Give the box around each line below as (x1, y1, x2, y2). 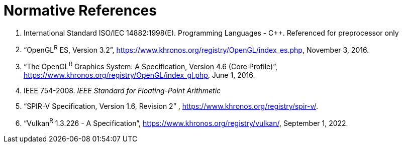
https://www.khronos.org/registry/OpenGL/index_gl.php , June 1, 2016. (24, 71, 255, 80)
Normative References (4, 2, 157, 19)
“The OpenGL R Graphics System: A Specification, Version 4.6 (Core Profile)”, (24, 61, 277, 71)
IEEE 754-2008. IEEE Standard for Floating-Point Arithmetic (24, 86, 221, 95)
